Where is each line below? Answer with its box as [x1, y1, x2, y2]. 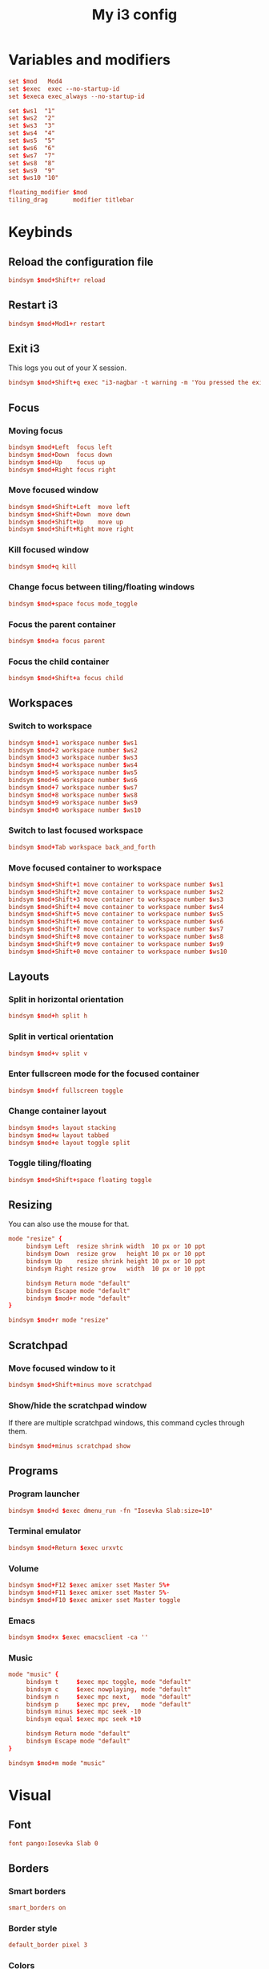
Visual [8, 1786, 52, 1804]
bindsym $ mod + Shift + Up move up [8, 518, 124, 526]
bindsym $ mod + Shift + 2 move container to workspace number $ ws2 [8, 887, 224, 896]
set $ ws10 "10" [8, 174, 59, 182]
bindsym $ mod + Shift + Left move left [8, 503, 130, 511]
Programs [8, 1464, 58, 1478]
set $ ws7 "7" [8, 151, 56, 160]
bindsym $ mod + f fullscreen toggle [8, 1086, 124, 1095]
